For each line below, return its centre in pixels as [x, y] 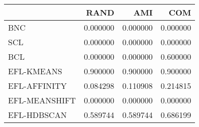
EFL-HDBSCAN [37, 115]
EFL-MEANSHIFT [42, 100]
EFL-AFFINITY [37, 86]
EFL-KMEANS [35, 71]
